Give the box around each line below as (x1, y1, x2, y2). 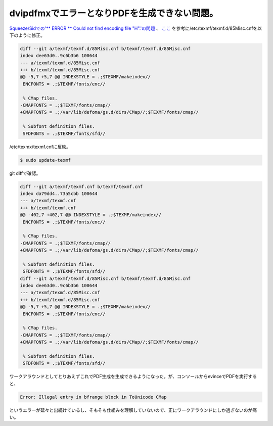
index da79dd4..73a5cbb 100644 (20, 191, 98, 197)
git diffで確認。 (9, 170, 41, 176)
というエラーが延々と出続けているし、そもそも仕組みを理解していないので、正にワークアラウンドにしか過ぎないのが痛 (9, 407, 257, 413)
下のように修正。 (9, 32, 45, 38)
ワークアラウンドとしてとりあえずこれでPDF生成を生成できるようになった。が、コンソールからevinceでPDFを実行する (9, 373, 257, 380)
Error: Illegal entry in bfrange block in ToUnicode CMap (20, 394, 167, 400)
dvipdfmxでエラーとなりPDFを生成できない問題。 (9, 8, 218, 19)
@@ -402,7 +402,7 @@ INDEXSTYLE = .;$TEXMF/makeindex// (20, 212, 162, 218)
